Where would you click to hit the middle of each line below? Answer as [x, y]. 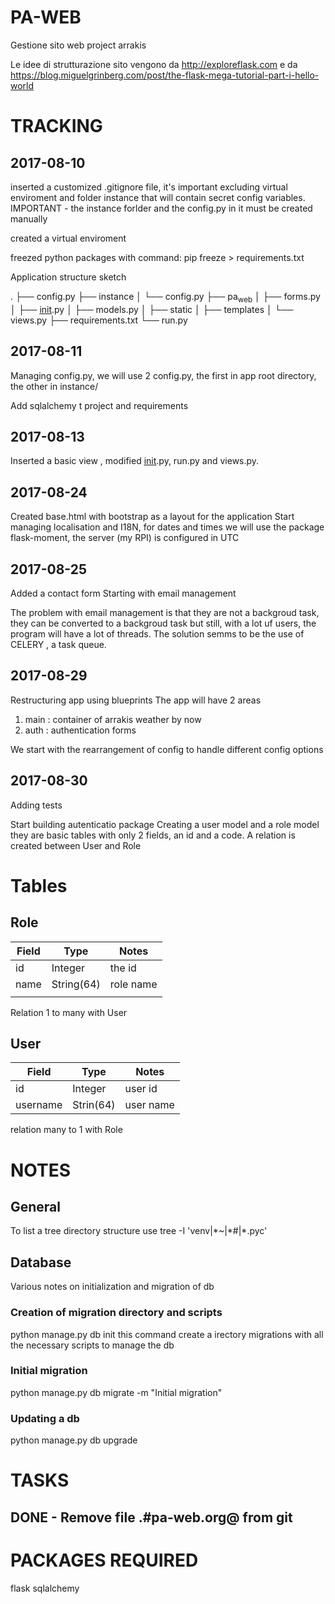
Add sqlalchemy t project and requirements [99, 405]
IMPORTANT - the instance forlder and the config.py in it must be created [161, 208]
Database [41, 1262]
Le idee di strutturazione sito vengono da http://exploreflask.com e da [154, 64]
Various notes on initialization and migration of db [112, 1287]
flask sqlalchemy [45, 1588]
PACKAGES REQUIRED [104, 1560]
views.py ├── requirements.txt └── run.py [99, 320]
